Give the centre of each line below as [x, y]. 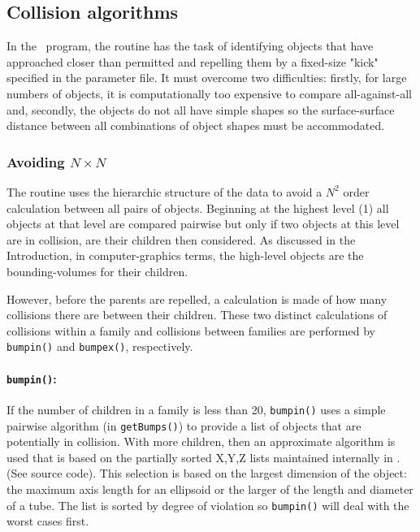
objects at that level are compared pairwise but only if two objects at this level [203, 224]
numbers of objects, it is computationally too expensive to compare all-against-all [210, 93]
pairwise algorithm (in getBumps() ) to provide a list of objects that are [184, 425]
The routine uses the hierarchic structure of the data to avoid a [165, 191]
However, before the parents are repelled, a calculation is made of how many [197, 298]
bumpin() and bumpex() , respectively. [100, 346]
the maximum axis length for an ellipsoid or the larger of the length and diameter [210, 489]
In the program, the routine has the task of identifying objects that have [190, 46]
